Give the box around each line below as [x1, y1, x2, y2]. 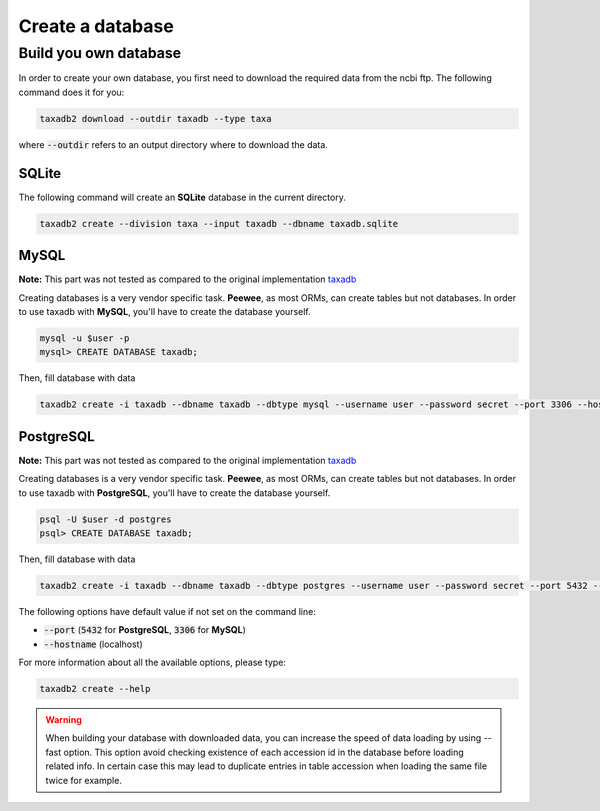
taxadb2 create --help [39, 683, 151, 695]
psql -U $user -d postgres [39, 513, 172, 525]
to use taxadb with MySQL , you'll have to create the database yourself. [18, 305, 312, 317]
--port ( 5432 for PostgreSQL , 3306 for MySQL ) [43, 624, 247, 636]
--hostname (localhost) [43, 638, 144, 650]
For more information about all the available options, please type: [18, 656, 287, 669]
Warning [45, 714, 82, 726]
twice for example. [45, 774, 122, 786]
